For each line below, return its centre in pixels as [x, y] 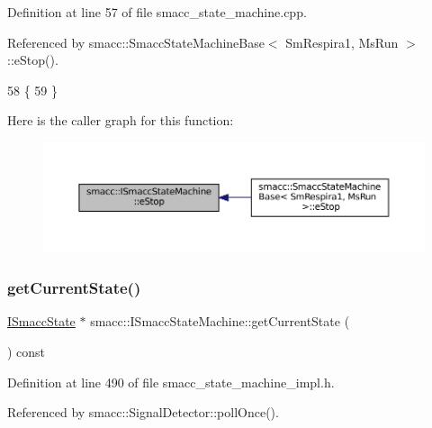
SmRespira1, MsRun [342, 42]
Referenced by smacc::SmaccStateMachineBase [136, 42]
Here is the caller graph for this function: [121, 120]
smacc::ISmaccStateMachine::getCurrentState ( [220, 321]
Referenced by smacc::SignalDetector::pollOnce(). [143, 412]
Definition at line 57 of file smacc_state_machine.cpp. [157, 12]
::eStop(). [33, 60]
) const [27, 351]
